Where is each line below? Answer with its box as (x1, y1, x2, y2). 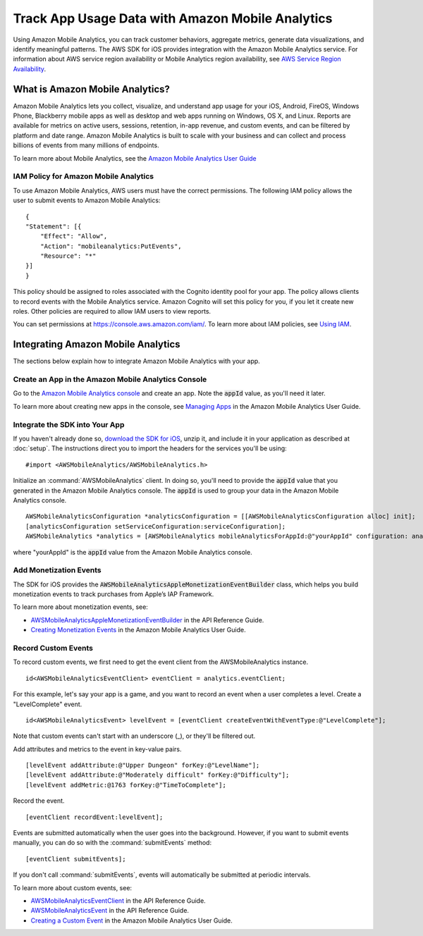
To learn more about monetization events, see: (13, 603, 148, 611)
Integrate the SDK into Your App (13, 419, 125, 429)
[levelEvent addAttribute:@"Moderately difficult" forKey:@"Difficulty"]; (25, 771, 290, 779)
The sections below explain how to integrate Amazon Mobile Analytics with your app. (13, 357, 260, 366)
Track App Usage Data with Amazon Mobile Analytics (13, 11, 333, 26)
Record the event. (13, 796, 65, 805)
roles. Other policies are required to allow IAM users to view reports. (13, 307, 211, 316)
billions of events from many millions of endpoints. (13, 141, 159, 149)
